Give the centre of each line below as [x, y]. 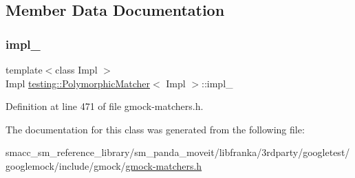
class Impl [76, 69]
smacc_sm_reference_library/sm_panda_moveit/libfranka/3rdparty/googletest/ [178, 152]
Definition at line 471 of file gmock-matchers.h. [105, 106]
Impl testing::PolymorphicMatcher [78, 83]
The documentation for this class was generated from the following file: [155, 129]
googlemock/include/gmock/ [66, 165]
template [24, 69]
